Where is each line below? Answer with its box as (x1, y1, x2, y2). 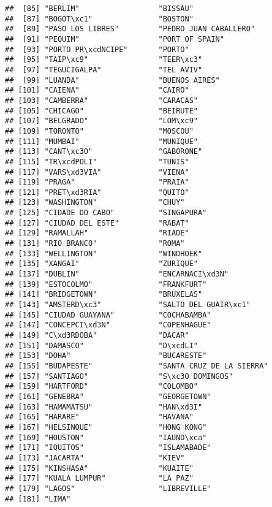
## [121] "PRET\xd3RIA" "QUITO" (5, 188, 189, 197)
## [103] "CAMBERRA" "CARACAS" (5, 96, 198, 105)
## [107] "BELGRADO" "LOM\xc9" (5, 116, 198, 126)
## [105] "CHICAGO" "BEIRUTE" (5, 106, 198, 115)
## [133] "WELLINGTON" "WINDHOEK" (5, 249, 203, 258)
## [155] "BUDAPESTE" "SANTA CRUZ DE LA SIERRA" (5, 361, 268, 370)
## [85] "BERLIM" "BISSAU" (5, 4, 194, 13)
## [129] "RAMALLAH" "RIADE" (5, 229, 189, 238)
